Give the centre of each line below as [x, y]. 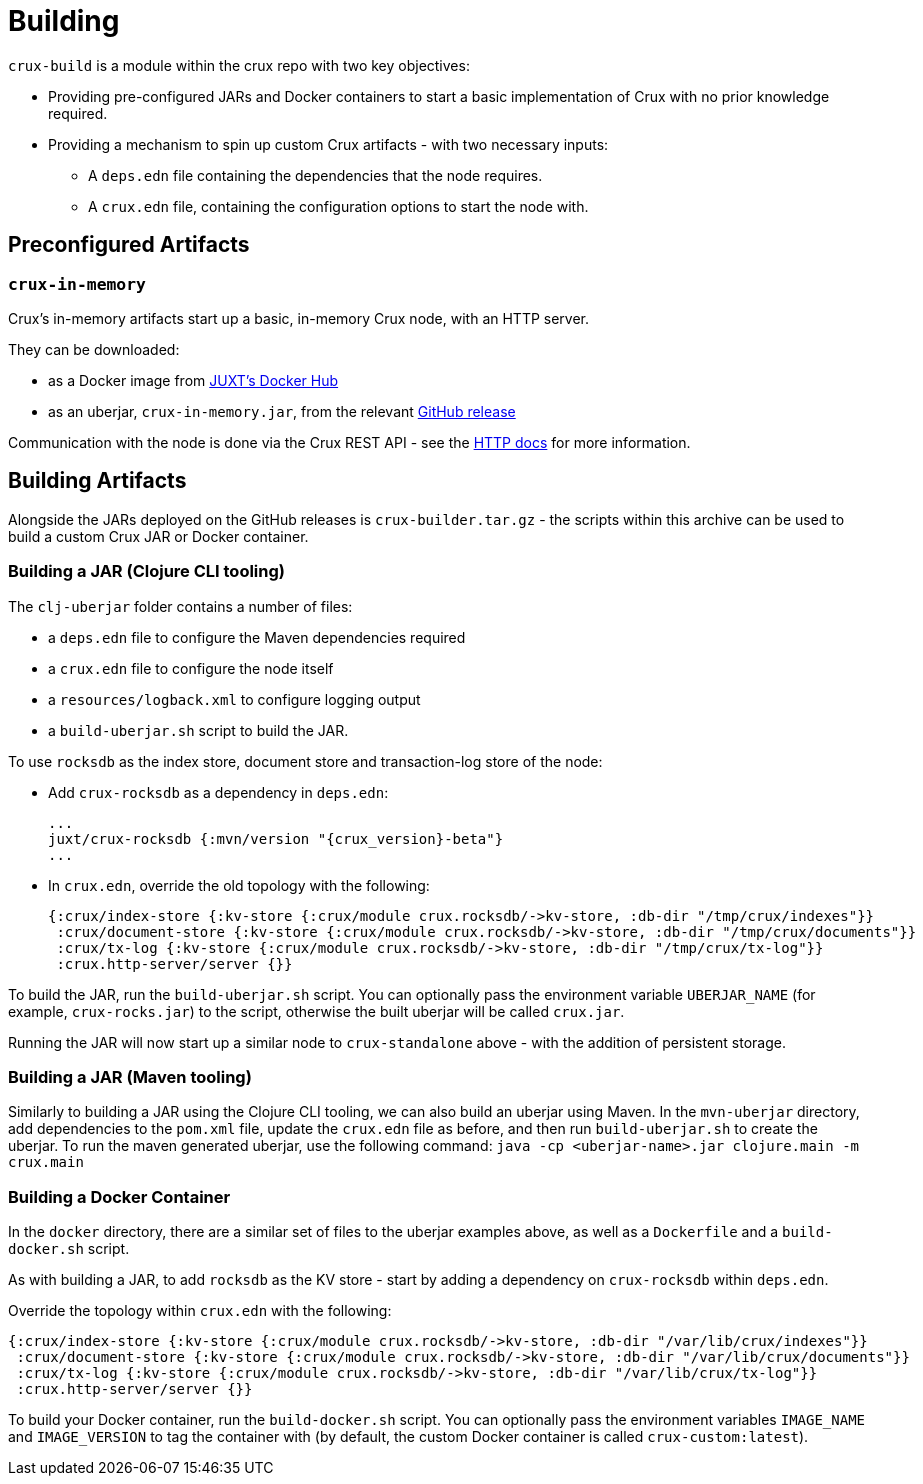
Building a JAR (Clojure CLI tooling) [146, 571]
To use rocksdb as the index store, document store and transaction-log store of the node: [305, 761]
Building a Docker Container [119, 1196]
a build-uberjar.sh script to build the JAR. [198, 730]
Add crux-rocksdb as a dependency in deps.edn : [218, 792]
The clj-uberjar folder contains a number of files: [180, 606]
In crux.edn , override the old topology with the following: [239, 885]
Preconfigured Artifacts [129, 245]
